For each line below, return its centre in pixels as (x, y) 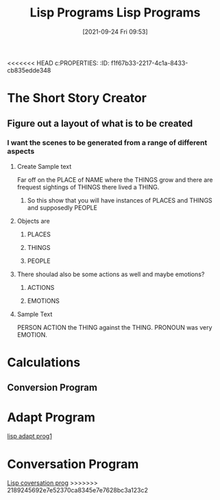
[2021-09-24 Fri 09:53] (115, 32)
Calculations (44, 363)
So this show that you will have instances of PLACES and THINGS (120, 200)
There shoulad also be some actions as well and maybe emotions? (111, 274)
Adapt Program (51, 417)
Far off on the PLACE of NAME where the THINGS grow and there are (115, 179)
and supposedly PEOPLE (62, 207)
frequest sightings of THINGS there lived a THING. (88, 187)
